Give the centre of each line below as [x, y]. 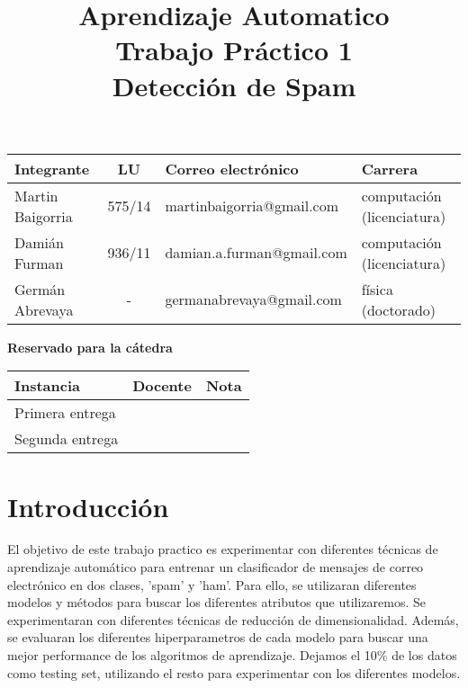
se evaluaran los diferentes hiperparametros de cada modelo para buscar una [218, 637]
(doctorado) [399, 309]
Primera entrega [65, 413]
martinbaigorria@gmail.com [252, 206]
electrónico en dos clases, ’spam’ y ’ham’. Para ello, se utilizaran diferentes [212, 584]
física [377, 289]
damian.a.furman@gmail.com [256, 253]
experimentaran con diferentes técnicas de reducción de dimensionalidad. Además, [233, 619]
